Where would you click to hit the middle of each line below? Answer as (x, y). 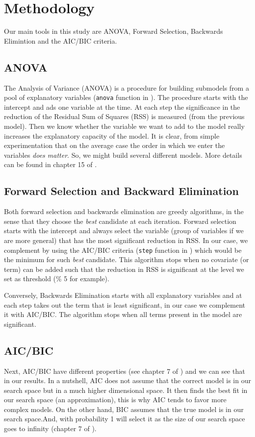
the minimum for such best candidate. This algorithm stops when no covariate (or (127, 259)
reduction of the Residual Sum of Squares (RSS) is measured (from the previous (124, 116)
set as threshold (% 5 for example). (57, 279)
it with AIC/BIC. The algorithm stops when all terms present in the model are (123, 314)
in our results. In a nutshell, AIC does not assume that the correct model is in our (127, 380)
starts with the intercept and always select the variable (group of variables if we (124, 231)
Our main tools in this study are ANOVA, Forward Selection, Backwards (114, 31)
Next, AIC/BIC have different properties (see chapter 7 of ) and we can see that (125, 371)
